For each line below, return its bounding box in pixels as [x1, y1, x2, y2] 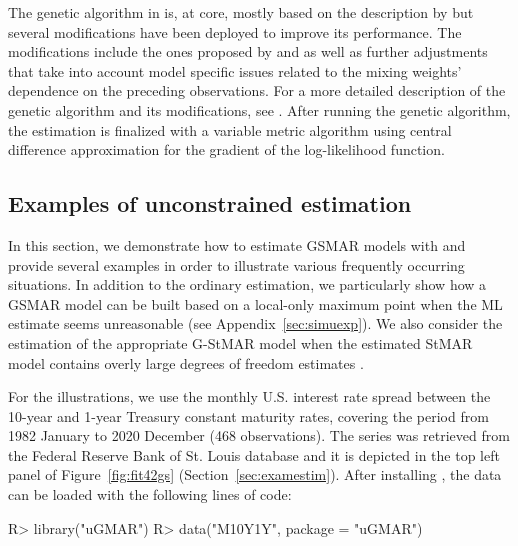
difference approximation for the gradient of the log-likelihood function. [8, 139, 445, 160]
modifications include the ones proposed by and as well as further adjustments [8, 41, 488, 62]
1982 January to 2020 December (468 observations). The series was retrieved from [8, 425, 510, 446]
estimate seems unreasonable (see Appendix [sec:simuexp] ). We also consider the [8, 313, 503, 334]
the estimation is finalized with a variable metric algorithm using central [8, 119, 452, 140]
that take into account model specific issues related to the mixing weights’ [8, 60, 462, 81]
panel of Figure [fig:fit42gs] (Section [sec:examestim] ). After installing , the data [8, 464, 502, 485]
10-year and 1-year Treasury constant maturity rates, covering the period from [8, 405, 489, 426]
